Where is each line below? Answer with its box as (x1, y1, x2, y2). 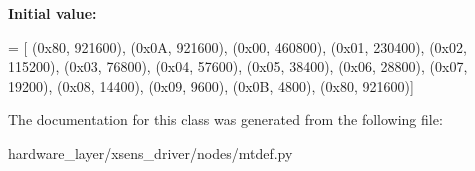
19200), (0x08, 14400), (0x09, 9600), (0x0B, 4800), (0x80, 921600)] (8, 75, 414, 96)
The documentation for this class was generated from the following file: (8, 109, 443, 130)
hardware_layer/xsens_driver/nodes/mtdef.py (8, 142, 293, 163)
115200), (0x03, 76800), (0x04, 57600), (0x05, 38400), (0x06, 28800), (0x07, (8, 56, 468, 77)
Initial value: (8, 3, 97, 23)
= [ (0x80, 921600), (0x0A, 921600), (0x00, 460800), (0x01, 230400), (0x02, (8, 36, 467, 57)
